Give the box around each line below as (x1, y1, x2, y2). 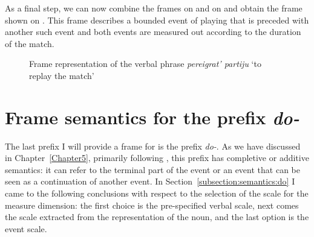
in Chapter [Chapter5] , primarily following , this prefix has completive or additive (5, 151, 309, 164)
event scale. (5, 222, 47, 235)
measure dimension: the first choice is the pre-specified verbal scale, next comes (5, 198, 299, 211)
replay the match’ (29, 69, 94, 81)
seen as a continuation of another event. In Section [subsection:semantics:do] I (5, 175, 295, 188)
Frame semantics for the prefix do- (5, 104, 299, 130)
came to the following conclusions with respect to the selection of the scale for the (5, 187, 309, 200)
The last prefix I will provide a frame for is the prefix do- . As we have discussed (5, 139, 301, 152)
